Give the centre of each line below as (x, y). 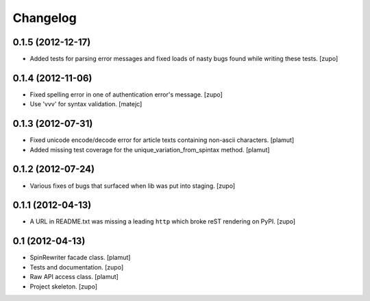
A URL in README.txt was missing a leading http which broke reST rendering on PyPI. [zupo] (163, 221)
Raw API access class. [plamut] (74, 277)
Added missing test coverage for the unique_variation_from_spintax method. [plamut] (150, 149)
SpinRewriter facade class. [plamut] (80, 258)
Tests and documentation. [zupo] (76, 267)
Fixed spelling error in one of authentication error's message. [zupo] (126, 94)
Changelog (45, 18)
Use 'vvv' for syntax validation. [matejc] (86, 104)
